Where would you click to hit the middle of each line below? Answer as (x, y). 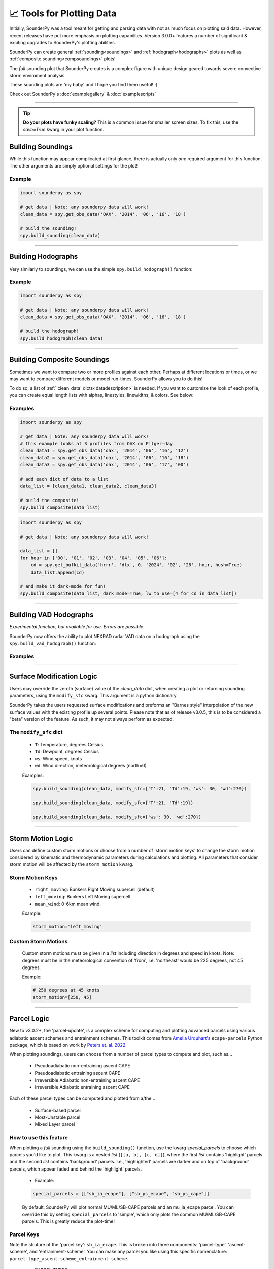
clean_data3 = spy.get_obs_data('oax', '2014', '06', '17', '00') (104, 465)
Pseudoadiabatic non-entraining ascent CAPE (82, 1065)
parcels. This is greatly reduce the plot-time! (68, 1221)
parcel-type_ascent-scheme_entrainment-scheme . (69, 1258)
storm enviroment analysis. (38, 75)
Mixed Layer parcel (55, 1124)
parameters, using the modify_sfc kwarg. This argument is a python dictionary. (93, 695)
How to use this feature (39, 1138)
